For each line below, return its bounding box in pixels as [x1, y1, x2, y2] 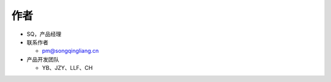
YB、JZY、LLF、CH [42, 64, 93, 72]
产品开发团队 [26, 55, 59, 63]
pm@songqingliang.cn [42, 47, 99, 55]
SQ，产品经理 [26, 30, 61, 38]
